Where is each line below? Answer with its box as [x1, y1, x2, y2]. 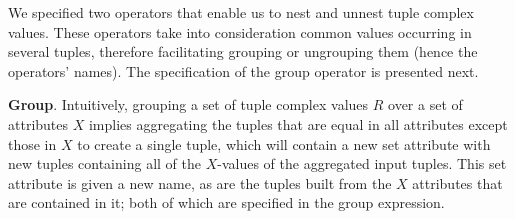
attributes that [412, 172, 503, 193]
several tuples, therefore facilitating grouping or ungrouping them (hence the [8, 41, 478, 62]
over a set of [388, 94, 463, 115]
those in [8, 133, 57, 154]
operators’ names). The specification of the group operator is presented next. [8, 60, 479, 81]
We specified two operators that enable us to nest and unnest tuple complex [8, 2, 474, 22]
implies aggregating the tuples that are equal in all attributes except [88, 113, 508, 134]
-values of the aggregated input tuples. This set [217, 153, 507, 174]
